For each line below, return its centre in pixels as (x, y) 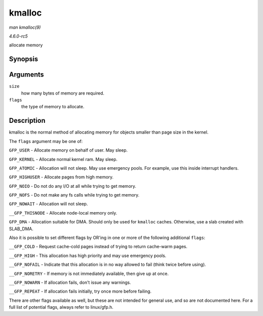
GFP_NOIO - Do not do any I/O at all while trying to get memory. (73, 186)
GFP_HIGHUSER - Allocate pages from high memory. (61, 177)
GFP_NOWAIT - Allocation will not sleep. (48, 204)
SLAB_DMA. (21, 229)
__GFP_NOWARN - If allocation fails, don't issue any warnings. (70, 282)
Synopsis (24, 59)
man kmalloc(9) (25, 27)
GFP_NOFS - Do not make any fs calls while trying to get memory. (74, 195)
